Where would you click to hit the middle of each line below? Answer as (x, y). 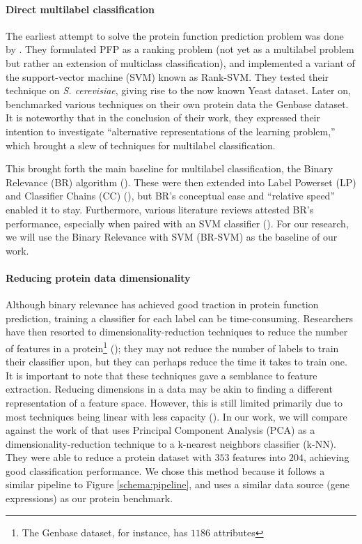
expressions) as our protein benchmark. (89, 498)
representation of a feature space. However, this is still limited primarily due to (174, 402)
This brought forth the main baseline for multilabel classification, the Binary (170, 168)
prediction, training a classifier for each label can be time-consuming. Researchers (179, 318)
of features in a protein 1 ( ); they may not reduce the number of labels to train (172, 347)
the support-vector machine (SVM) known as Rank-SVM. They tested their (167, 76)
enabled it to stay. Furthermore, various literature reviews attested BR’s (160, 209)
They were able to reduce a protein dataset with (109, 457)
